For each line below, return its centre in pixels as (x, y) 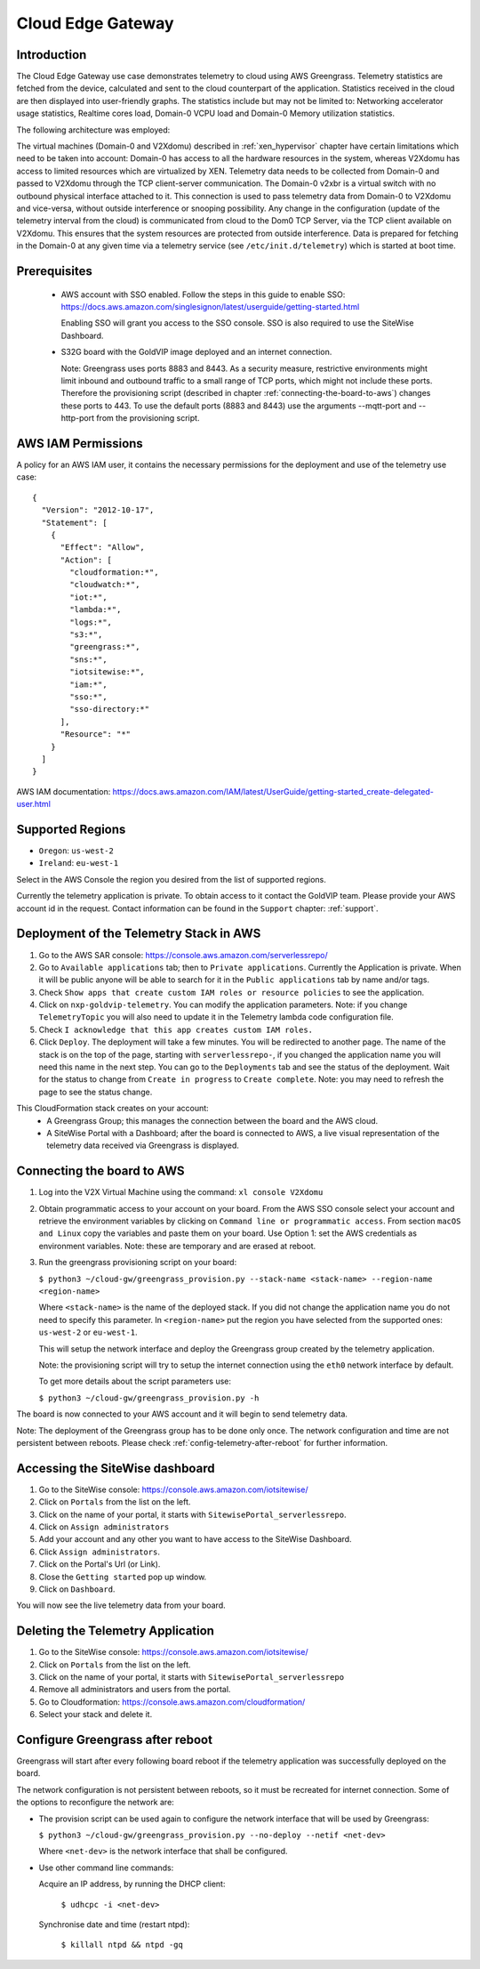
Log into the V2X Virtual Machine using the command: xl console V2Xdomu (181, 1192)
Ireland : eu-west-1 (79, 863)
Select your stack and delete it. (96, 1715)
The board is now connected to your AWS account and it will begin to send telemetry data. (182, 1414)
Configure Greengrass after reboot (115, 1740)
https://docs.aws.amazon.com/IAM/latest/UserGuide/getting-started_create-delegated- (273, 791)
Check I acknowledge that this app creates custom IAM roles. (176, 1029)
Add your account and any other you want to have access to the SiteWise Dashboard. (195, 1539)
